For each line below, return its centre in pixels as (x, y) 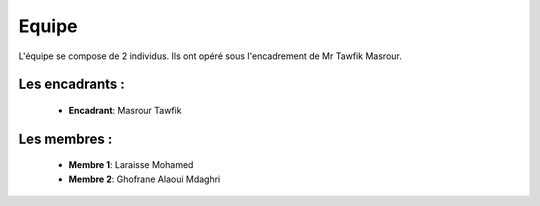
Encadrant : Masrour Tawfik (125, 110)
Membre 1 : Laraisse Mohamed (131, 165)
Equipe (48, 26)
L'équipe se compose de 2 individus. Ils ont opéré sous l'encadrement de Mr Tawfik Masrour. (210, 56)
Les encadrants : (71, 84)
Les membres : (65, 138)
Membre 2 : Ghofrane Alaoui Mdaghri (144, 179)
